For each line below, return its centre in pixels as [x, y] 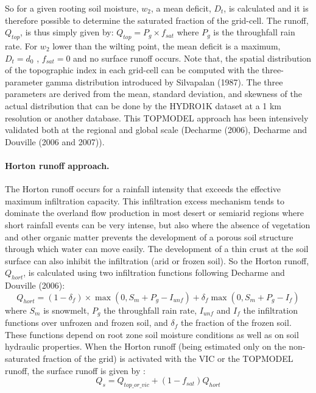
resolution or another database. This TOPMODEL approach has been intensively [157, 117]
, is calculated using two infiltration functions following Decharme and [154, 272]
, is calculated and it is [266, 8]
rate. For [21, 45]
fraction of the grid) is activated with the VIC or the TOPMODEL [168, 358]
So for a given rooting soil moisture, [72, 8]
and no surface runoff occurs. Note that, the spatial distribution [192, 58]
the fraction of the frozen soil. [236, 323]
